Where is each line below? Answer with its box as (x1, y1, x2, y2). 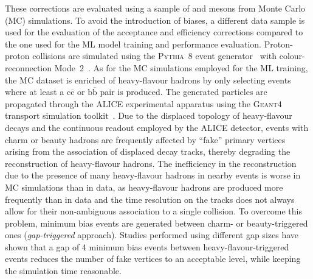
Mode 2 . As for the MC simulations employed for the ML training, (54, 61, 308, 74)
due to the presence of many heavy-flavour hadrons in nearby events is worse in (5, 169, 301, 182)
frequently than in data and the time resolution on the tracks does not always (5, 192, 295, 205)
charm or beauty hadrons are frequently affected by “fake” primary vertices (5, 133, 286, 146)
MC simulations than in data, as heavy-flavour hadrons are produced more (5, 180, 283, 193)
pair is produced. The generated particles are (100, 85, 267, 98)
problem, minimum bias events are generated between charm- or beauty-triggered (5, 216, 308, 229)
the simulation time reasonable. (5, 264, 122, 277)
